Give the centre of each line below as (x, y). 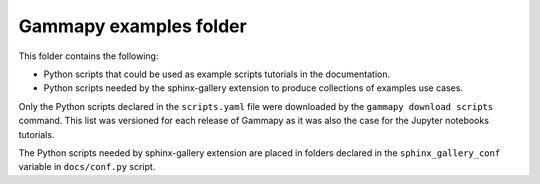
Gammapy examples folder (132, 26)
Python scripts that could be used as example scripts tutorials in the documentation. (216, 74)
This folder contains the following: (88, 56)
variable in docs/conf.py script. (87, 167)
